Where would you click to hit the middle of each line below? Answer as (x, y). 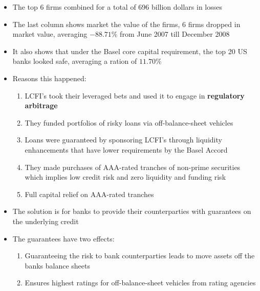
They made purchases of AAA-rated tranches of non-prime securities (133, 167)
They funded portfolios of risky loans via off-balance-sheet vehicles (129, 122)
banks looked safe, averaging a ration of (75, 61)
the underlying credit (46, 221)
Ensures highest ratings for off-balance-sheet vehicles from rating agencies (140, 283)
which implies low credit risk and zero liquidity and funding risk (125, 177)
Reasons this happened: (49, 78)
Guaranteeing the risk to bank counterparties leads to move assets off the (140, 256)
